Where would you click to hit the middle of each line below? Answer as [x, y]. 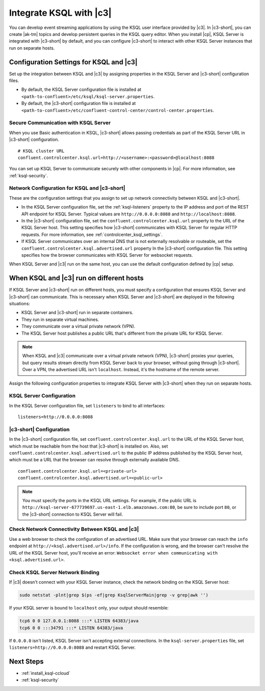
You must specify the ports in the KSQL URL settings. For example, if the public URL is [109, 500]
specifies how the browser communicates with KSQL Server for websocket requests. [107, 255]
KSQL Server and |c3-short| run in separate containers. [77, 313]
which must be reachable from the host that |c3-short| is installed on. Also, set [89, 446]
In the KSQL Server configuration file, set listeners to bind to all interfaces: [87, 405]
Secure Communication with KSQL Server [60, 123]
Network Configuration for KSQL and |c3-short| [67, 188]
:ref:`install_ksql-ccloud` [46, 673]
